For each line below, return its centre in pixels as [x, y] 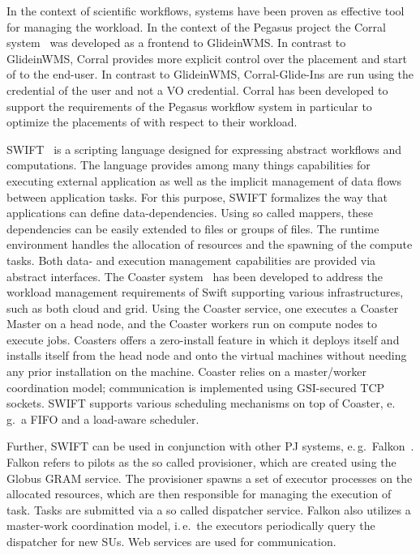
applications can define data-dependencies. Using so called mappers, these [190, 213]
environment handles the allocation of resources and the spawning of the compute [210, 244]
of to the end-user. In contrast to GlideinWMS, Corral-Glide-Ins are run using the [210, 74]
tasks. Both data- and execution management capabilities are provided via [191, 260]
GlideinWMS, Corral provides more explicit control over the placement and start [207, 58]
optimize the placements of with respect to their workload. [152, 122]
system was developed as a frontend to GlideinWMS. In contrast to [176, 43]
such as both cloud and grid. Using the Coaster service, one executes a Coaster [203, 307]
